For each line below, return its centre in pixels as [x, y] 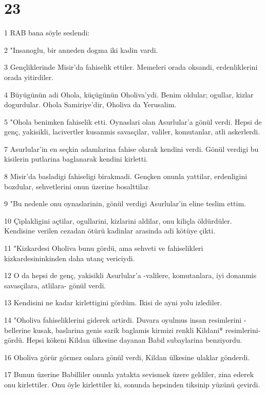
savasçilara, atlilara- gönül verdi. [55, 285]
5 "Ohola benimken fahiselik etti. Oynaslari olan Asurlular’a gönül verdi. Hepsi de [133, 121]
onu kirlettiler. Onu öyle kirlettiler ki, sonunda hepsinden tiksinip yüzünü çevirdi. [132, 384]
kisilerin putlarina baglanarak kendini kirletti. [76, 159]
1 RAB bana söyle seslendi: [47, 33]
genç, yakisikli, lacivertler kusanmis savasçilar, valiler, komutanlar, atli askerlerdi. [132, 132]
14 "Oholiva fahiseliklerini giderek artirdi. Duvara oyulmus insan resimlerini [123, 320]
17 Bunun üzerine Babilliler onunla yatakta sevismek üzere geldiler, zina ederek [129, 374]
